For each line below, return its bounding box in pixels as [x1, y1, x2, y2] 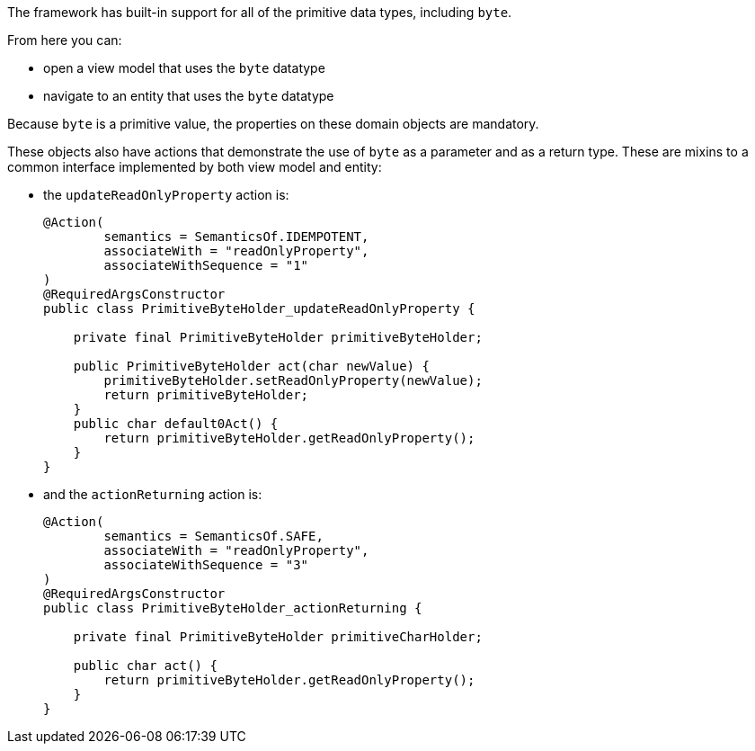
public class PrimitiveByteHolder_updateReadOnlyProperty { [43, 301, 475, 316]
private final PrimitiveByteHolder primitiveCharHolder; [73, 630, 483, 644]
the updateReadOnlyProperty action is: [43, 187, 289, 202]
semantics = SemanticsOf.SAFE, [103, 529, 324, 543]
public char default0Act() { [73, 416, 279, 431]
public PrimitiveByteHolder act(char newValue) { [73, 359, 430, 373]
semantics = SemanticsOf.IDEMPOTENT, [103, 229, 369, 244]
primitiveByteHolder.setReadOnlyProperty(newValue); [103, 373, 483, 388]
